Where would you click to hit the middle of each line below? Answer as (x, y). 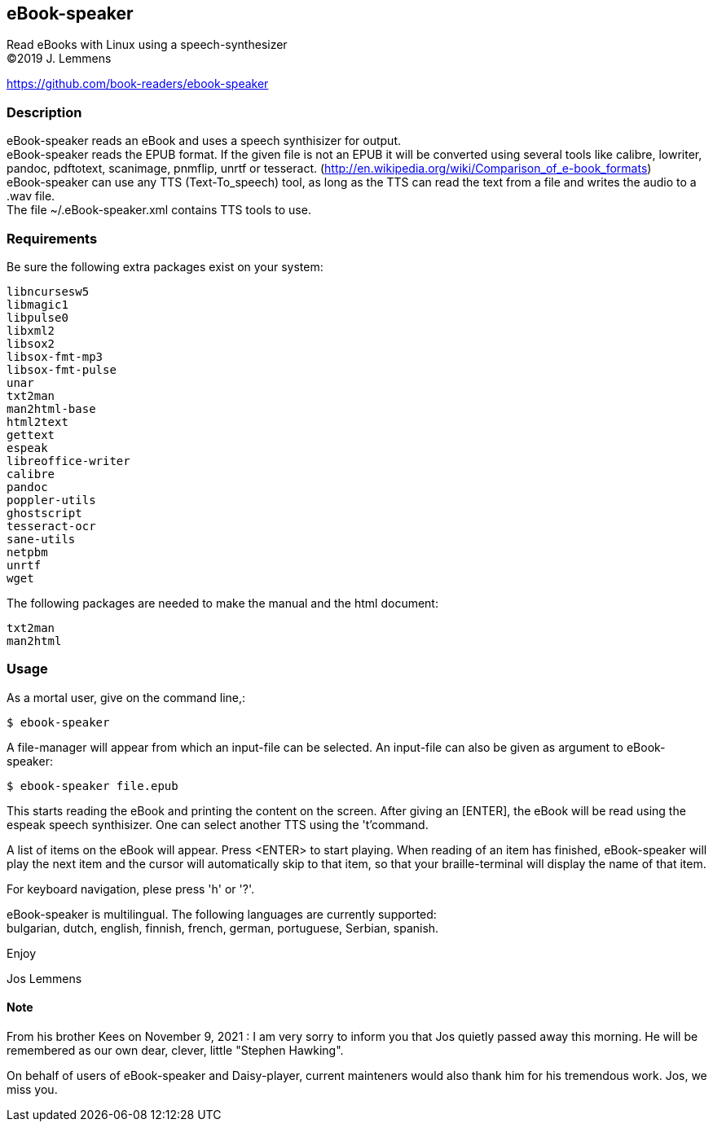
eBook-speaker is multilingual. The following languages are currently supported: (222, 914)
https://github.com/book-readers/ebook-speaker (138, 84)
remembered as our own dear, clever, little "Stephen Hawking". (175, 1050)
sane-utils (41, 539)
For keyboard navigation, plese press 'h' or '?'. (131, 889)
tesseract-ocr (51, 526)
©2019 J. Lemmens (59, 59)
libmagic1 (37, 304)
